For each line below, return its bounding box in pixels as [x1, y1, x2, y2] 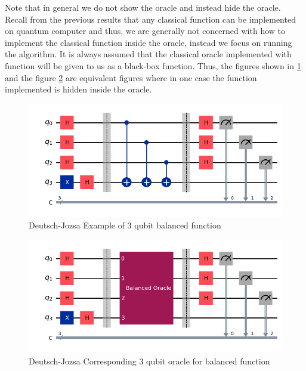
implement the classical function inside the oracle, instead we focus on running [5, 36, 292, 48]
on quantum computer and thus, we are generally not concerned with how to [5, 24, 286, 37]
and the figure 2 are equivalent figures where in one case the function [5, 71, 257, 84]
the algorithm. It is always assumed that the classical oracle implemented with [5, 48, 292, 60]
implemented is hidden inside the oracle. [5, 83, 152, 95]
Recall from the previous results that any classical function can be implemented [5, 13, 296, 25]
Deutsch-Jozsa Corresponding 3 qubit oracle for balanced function [29, 355, 270, 367]
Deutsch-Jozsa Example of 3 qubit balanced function [29, 219, 221, 231]
